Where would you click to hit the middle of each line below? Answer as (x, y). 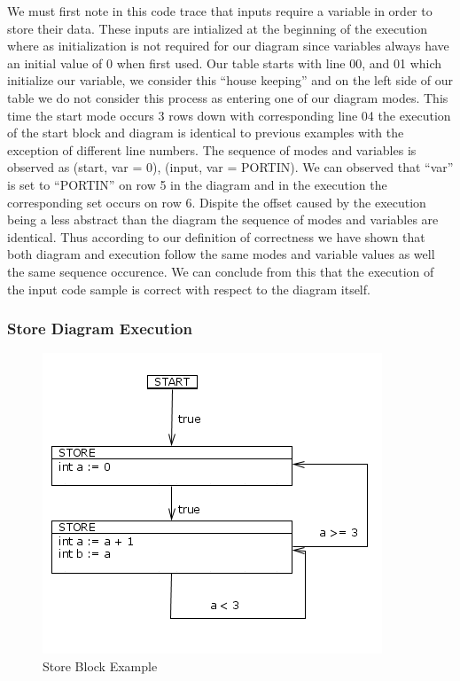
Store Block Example (100, 665)
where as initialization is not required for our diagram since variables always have (228, 46)
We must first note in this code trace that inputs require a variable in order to (220, 11)
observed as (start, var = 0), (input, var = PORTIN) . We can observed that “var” (230, 167)
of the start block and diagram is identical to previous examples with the (206, 133)
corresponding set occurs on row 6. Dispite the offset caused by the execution (217, 202)
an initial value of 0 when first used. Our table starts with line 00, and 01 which (225, 63)
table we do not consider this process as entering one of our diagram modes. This (228, 97)
